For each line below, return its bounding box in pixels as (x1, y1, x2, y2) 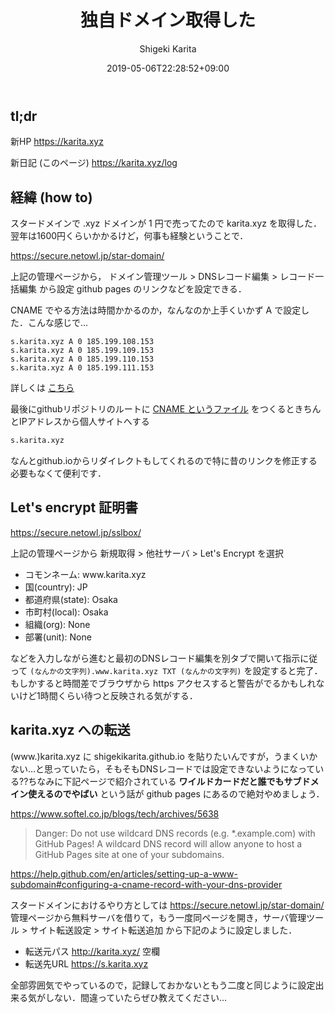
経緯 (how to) (10, 189, 93, 206)
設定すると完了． (252, 664, 323, 676)
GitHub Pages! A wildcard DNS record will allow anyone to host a (34, 837, 303, 850)
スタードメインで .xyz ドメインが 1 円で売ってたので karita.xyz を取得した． (10, 217, 323, 230)
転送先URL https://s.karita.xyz (24, 957, 149, 970)
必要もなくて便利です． (10, 467, 107, 480)
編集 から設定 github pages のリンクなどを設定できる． (18, 283, 247, 295)
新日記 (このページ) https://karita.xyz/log (10, 157, 178, 169)
